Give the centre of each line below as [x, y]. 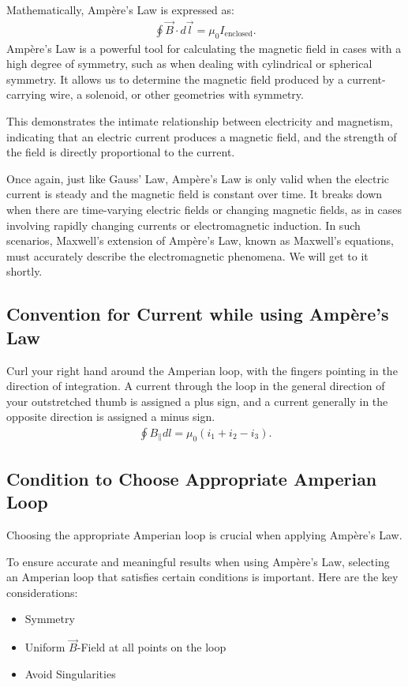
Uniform [45, 647]
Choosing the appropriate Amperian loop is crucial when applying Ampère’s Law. [204, 535]
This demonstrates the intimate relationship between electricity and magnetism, [200, 121]
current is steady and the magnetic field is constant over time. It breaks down [195, 194]
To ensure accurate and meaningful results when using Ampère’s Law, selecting [198, 561]
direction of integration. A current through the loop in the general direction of [196, 386]
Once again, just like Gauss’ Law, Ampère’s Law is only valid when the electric [198, 178]
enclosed [238, 34]
